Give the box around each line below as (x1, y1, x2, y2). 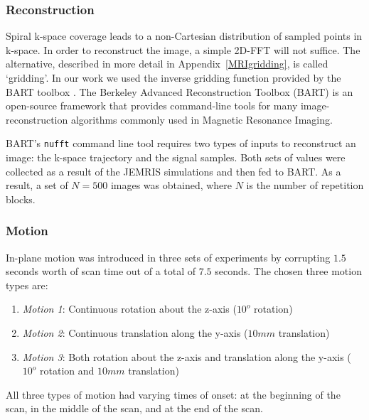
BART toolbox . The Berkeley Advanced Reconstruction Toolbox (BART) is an (6, 84, 353, 99)
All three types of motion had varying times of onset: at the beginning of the (6, 387, 341, 402)
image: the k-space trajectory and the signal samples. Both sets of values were (6, 150, 346, 165)
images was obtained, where (110, 178, 232, 193)
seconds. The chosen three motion (215, 264, 362, 279)
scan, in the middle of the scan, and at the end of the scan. (6, 401, 263, 416)
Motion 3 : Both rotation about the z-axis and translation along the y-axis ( (22, 349, 351, 364)
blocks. (6, 191, 36, 206)
